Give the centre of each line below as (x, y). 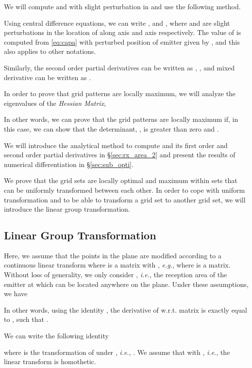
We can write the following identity (56, 336)
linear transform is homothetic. (50, 361)
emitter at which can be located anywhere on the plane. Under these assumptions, (126, 284)
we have (16, 293)
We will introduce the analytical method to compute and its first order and (116, 145)
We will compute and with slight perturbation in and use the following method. (122, 6)
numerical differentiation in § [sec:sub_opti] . (69, 164)
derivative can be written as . (48, 77)
